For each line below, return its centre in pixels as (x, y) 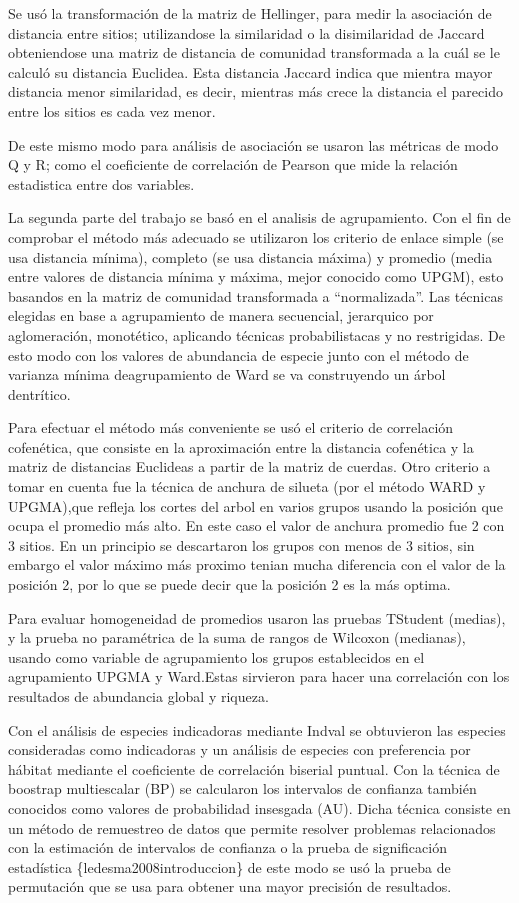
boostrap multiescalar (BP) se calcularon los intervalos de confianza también (242, 788)
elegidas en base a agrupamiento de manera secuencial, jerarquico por (221, 315)
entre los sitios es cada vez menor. (112, 110)
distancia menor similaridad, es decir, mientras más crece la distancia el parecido (255, 91)
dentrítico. (39, 393)
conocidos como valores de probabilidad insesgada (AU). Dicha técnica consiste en (259, 807)
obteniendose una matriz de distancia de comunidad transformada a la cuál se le (254, 52)
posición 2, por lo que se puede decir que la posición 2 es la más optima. (229, 584)
